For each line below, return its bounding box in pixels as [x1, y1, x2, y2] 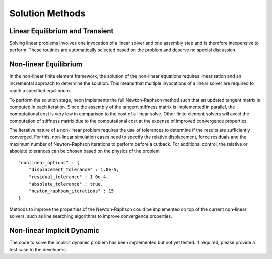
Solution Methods [9, 8, 86, 19]
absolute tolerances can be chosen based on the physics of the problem [9, 148, 160, 154]
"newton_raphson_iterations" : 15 [28, 188, 114, 194]
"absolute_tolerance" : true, [28, 181, 103, 187]
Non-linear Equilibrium [9, 60, 83, 69]
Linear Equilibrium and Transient [9, 27, 114, 35]
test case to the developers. [9, 246, 67, 252]
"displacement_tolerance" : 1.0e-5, [28, 167, 119, 173]
